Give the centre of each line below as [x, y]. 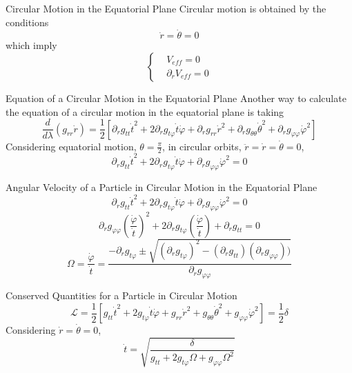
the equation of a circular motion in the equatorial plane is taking [145, 111]
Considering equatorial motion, [71, 146]
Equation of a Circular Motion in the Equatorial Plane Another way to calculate [176, 98]
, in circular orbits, [202, 146]
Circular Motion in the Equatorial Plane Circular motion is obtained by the [166, 8]
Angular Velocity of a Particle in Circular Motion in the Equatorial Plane [162, 187]
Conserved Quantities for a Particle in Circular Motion [121, 295]
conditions [27, 22]
